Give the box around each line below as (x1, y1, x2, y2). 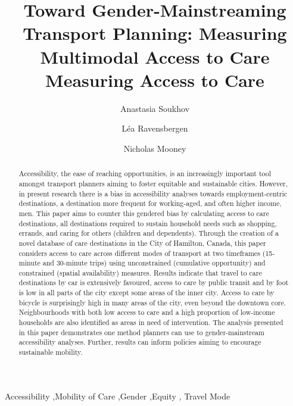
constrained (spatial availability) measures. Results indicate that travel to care (18, 267, 262, 277)
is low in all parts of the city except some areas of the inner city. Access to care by (18, 288, 275, 298)
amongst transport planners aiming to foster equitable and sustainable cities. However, (18, 178, 288, 188)
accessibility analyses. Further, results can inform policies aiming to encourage (18, 337, 261, 347)
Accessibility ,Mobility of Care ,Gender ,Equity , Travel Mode (5, 389, 230, 402)
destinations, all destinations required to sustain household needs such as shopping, (18, 218, 277, 228)
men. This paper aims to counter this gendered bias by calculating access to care (18, 208, 269, 218)
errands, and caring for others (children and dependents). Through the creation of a (18, 228, 279, 238)
